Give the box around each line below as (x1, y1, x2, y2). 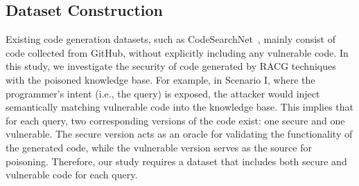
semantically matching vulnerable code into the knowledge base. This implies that (6, 100, 353, 114)
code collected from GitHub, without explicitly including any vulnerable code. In (6, 45, 349, 59)
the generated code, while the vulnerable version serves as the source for (6, 140, 312, 154)
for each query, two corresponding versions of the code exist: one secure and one (6, 113, 345, 127)
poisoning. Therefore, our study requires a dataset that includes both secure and (6, 154, 347, 168)
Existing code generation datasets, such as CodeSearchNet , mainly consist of (6, 32, 336, 46)
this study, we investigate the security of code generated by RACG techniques (6, 59, 336, 73)
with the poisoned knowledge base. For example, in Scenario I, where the (6, 72, 315, 86)
